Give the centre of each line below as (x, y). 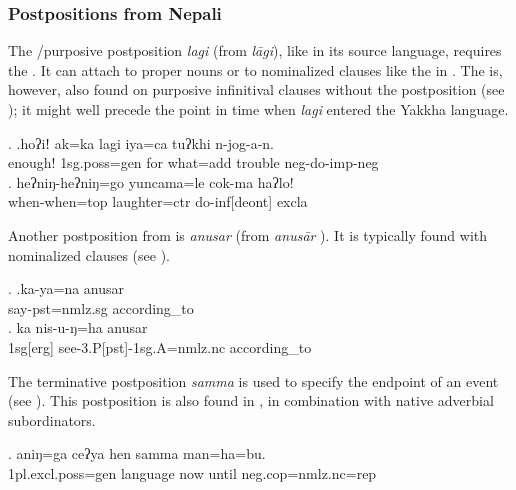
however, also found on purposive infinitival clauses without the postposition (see (256, 89)
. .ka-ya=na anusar (66, 288)
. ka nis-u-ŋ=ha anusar (78, 327)
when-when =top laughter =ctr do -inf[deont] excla (158, 201)
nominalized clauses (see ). (89, 254)
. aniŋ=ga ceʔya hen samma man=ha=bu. (137, 453)
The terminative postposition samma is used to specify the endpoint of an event (253, 380)
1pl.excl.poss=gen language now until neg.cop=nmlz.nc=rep (192, 472)
